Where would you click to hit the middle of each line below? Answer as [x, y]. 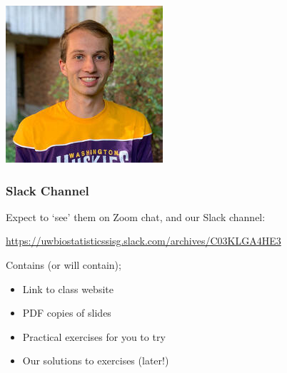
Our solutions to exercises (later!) [96, 361]
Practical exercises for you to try [94, 336]
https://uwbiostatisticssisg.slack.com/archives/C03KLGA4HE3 [143, 241]
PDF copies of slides [67, 313]
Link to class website [68, 288]
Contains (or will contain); [64, 265]
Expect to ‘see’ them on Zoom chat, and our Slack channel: [136, 216]
